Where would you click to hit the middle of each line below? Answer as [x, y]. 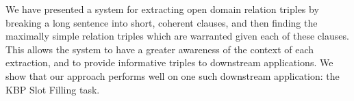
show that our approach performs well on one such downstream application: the [173, 75]
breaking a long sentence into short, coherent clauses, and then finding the [162, 22]
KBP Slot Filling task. [53, 89]
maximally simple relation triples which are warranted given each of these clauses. [177, 36]
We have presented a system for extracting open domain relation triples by [162, 9]
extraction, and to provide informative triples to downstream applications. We [169, 62]
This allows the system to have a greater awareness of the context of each [160, 49]
